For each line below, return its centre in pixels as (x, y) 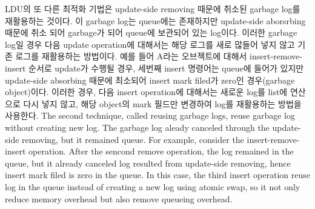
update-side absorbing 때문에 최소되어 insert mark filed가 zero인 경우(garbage (150, 80)
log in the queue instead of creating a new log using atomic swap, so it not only (153, 186)
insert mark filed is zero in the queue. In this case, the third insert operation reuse (157, 175)
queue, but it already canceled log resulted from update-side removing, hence (148, 163)
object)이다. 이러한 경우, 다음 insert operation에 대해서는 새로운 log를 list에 (146, 92)
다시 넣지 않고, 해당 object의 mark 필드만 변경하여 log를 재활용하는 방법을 (162, 103)
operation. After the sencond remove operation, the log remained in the (161, 151)
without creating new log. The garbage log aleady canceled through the (137, 127)
